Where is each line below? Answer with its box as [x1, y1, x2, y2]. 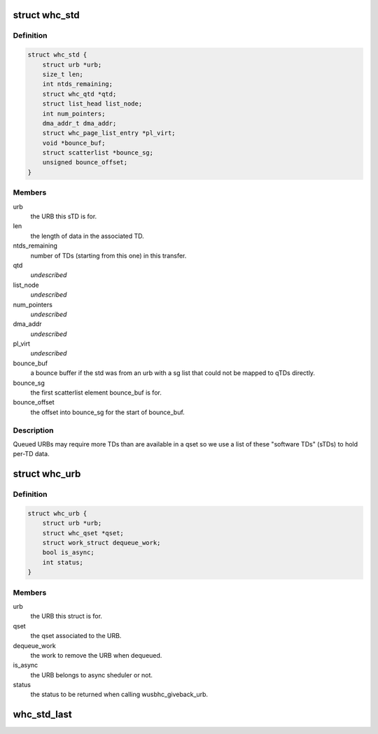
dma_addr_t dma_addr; [42, 119, 117, 127]
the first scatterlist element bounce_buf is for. [30, 388, 162, 397]
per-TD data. [13, 450, 50, 458]
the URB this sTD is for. [30, 212, 97, 220]
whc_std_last [13, 709, 73, 721]
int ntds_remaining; [42, 80, 113, 88]
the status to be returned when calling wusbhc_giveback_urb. [30, 690, 209, 699]
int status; [42, 558, 84, 566]
